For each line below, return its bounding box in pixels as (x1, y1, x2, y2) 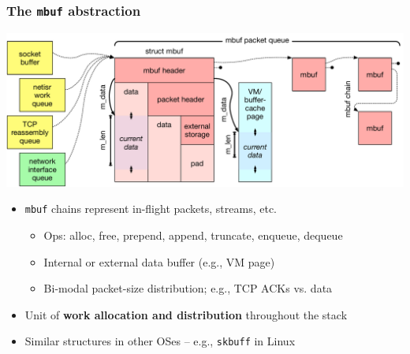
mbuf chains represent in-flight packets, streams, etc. (24, 200, 278, 217)
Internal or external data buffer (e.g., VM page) (43, 253, 275, 270)
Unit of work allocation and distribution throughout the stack (24, 306, 348, 322)
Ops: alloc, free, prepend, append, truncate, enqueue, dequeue (43, 226, 343, 243)
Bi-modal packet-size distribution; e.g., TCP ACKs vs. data (43, 280, 333, 296)
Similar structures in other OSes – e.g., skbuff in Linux (24, 333, 296, 349)
